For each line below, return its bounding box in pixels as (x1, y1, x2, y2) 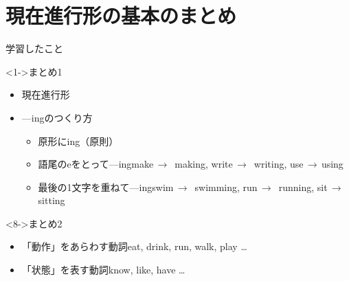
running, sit (278, 179, 328, 194)
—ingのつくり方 (21, 110, 93, 124)
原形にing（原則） (38, 133, 119, 148)
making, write (174, 157, 233, 171)
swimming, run (194, 179, 258, 194)
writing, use (254, 157, 304, 171)
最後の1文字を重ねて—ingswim (38, 179, 174, 194)
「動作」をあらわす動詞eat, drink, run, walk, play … (21, 239, 247, 254)
